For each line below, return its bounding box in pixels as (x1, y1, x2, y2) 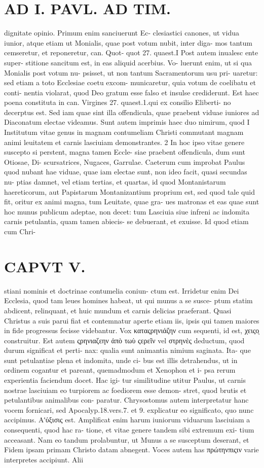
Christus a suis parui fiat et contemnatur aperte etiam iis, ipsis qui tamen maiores (4, 315, 259, 326)
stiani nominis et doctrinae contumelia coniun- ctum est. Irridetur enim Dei (4, 285, 239, 296)
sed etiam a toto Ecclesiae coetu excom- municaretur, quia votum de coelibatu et (4, 77, 256, 88)
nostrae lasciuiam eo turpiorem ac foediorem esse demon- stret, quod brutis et (4, 384, 247, 395)
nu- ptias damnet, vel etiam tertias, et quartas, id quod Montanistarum (4, 176, 226, 187)
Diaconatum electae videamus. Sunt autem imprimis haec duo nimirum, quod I (4, 117, 250, 127)
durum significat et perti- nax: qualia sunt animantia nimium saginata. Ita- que (4, 345, 251, 355)
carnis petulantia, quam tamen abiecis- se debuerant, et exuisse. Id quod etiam (4, 216, 249, 227)
